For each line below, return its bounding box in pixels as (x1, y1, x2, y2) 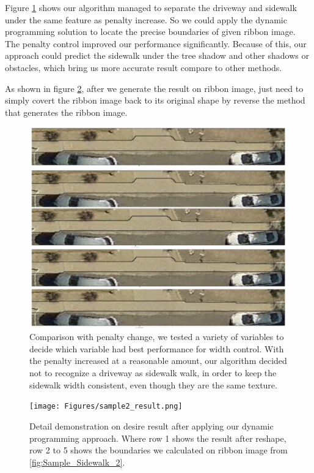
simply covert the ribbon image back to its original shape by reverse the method (5, 94, 305, 107)
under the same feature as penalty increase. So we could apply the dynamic (5, 13, 287, 26)
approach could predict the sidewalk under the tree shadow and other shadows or (5, 49, 309, 62)
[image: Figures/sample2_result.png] (29, 402, 183, 411)
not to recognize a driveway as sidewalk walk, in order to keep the (29, 366, 277, 379)
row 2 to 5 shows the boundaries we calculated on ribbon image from (29, 444, 288, 456)
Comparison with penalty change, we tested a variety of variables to (29, 330, 284, 343)
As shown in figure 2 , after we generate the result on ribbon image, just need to (5, 81, 304, 94)
